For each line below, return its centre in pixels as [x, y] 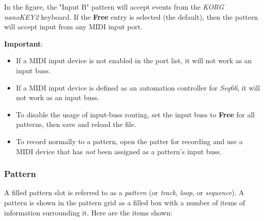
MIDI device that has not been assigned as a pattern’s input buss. [119, 151]
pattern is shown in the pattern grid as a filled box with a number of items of [125, 202]
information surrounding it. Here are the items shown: [88, 212]
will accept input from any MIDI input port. [73, 27]
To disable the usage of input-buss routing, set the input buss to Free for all [135, 114]
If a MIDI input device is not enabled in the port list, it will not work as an [134, 60]
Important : [24, 43]
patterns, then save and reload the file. [76, 124]
